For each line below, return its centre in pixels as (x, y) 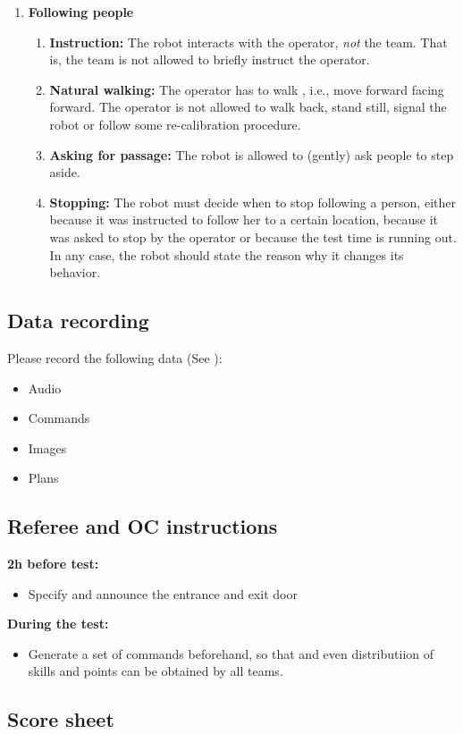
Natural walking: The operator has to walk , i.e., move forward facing (247, 89)
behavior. (75, 272)
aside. (65, 172)
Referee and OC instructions (143, 526)
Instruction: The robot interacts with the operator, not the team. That (248, 42)
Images (47, 447)
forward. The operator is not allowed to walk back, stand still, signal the (248, 107)
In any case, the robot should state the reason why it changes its (227, 254)
